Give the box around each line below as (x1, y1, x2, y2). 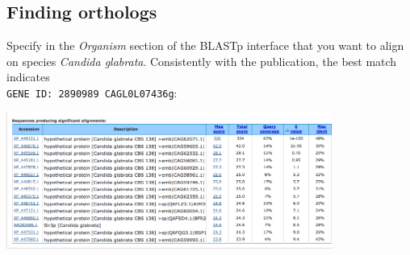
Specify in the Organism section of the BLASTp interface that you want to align (6, 37, 404, 54)
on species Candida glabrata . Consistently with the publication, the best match (6, 52, 397, 69)
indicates (6, 68, 50, 85)
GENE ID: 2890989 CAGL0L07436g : (6, 84, 178, 101)
